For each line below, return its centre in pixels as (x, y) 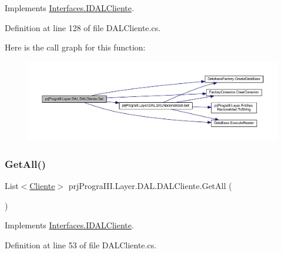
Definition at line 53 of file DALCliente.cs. (81, 244)
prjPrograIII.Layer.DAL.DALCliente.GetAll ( (150, 186)
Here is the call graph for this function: (75, 47)
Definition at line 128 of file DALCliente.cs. (83, 27)
